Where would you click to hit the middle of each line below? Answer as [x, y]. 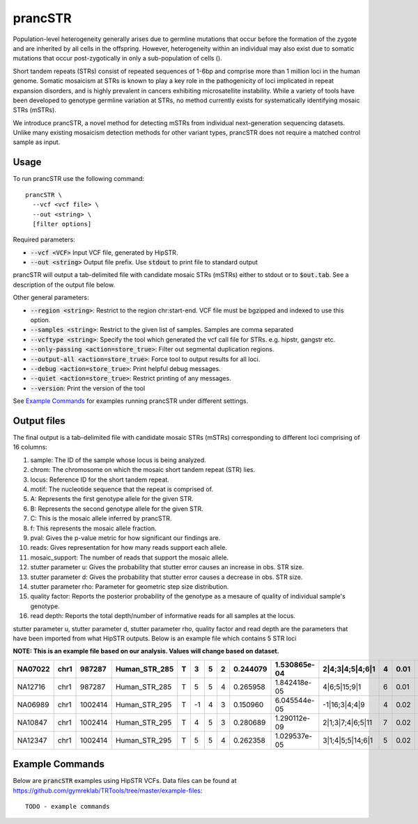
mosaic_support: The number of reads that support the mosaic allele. [130, 557]
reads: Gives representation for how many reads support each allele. [129, 548]
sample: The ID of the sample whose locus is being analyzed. [118, 460]
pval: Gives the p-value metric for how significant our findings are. [125, 538]
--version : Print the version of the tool [88, 388]
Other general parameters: [51, 298]
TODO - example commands [68, 806]
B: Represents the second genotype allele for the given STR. [117, 509]
